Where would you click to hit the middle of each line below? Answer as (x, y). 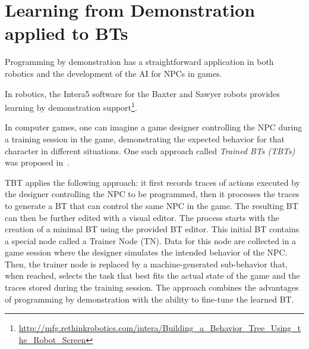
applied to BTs (67, 33)
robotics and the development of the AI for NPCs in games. (113, 73)
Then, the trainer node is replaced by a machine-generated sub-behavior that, (146, 264)
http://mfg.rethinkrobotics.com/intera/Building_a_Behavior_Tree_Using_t (160, 328)
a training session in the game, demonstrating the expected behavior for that (145, 138)
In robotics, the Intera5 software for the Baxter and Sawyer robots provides (142, 93)
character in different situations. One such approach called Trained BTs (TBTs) (150, 150)
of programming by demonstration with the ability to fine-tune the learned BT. (149, 299)
